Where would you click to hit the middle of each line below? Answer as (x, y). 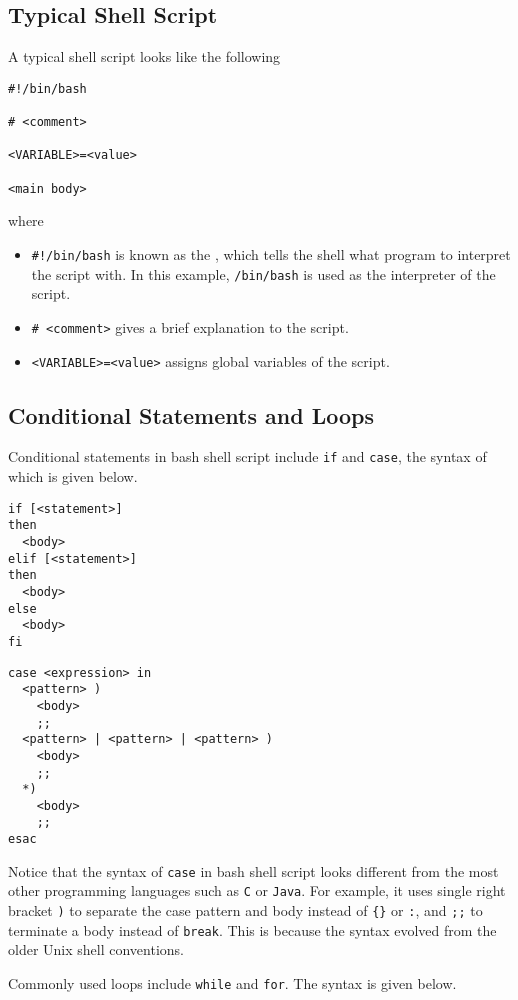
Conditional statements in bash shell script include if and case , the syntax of (247, 456)
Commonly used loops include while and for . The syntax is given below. (232, 983)
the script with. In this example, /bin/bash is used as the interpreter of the (263, 273)
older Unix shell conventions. (96, 949)
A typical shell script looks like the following (144, 56)
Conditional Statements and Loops (191, 414)
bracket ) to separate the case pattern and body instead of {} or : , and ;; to (245, 910)
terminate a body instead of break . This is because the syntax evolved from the (252, 929)
